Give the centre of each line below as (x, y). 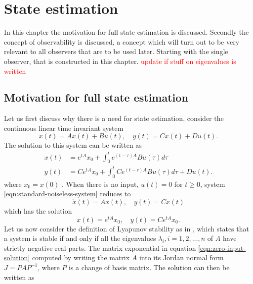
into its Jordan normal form (181, 257)
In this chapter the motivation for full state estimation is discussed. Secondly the (126, 32)
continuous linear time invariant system (64, 128)
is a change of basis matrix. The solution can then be (149, 267)
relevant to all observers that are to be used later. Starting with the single (116, 51)
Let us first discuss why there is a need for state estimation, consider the (114, 118)
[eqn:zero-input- (222, 248)
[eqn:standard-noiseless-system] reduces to (67, 194)
